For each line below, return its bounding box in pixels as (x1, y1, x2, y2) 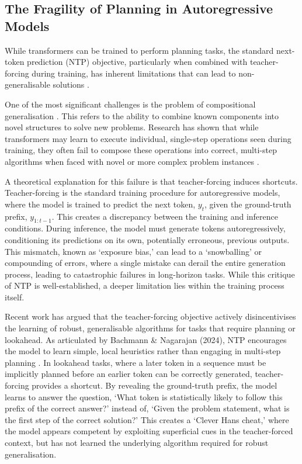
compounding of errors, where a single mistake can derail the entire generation (5, 257, 286, 269)
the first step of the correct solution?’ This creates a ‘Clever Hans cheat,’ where (5, 413, 289, 425)
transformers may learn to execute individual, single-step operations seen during (5, 132, 291, 144)
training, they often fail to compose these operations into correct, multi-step (5, 144, 277, 156)
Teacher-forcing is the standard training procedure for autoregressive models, (5, 186, 280, 199)
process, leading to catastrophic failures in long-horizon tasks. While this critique (5, 268, 295, 280)
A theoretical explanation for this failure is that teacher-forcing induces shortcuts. (5, 175, 298, 187)
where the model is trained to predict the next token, (5, 198, 196, 210)
